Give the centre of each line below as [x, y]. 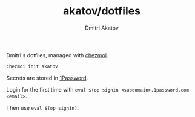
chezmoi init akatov [32, 66]
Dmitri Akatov [102, 28]
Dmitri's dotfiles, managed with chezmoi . [57, 55]
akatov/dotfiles [102, 11]
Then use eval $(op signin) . [43, 107]
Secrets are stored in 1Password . [47, 78]
